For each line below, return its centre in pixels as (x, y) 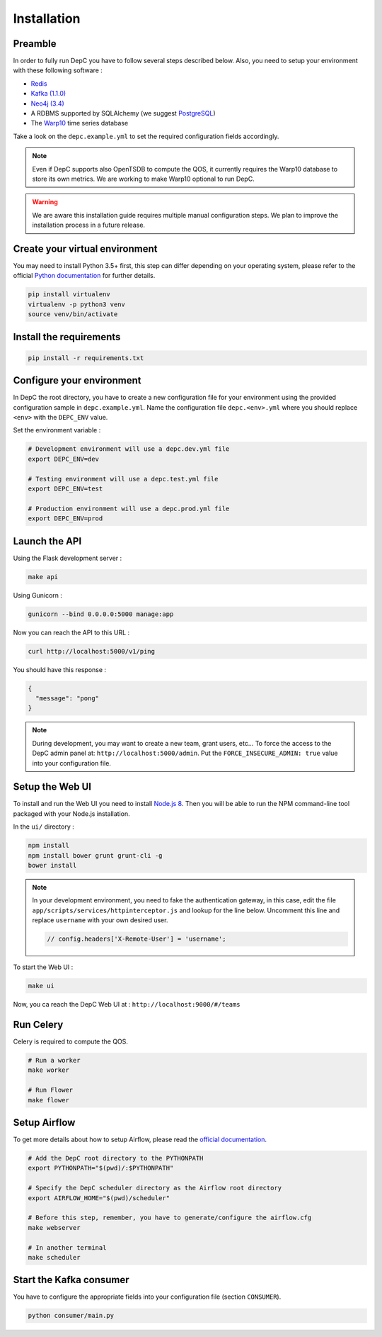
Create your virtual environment (85, 248)
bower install (52, 865)
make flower (49, 1100)
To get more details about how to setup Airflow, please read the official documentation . (140, 1140)
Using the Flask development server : (68, 558)
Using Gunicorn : (38, 595)
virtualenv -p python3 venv (76, 304)
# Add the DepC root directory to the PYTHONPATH (116, 1158)
